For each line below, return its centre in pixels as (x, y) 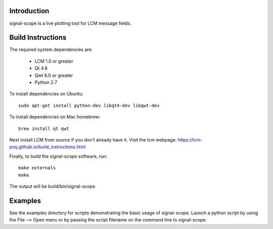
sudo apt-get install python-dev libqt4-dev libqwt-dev (89, 105)
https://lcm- (190, 140)
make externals (37, 168)
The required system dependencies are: (51, 50)
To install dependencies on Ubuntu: (46, 94)
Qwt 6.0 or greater (54, 75)
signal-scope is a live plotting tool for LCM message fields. (70, 23)
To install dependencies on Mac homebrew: (55, 117)
